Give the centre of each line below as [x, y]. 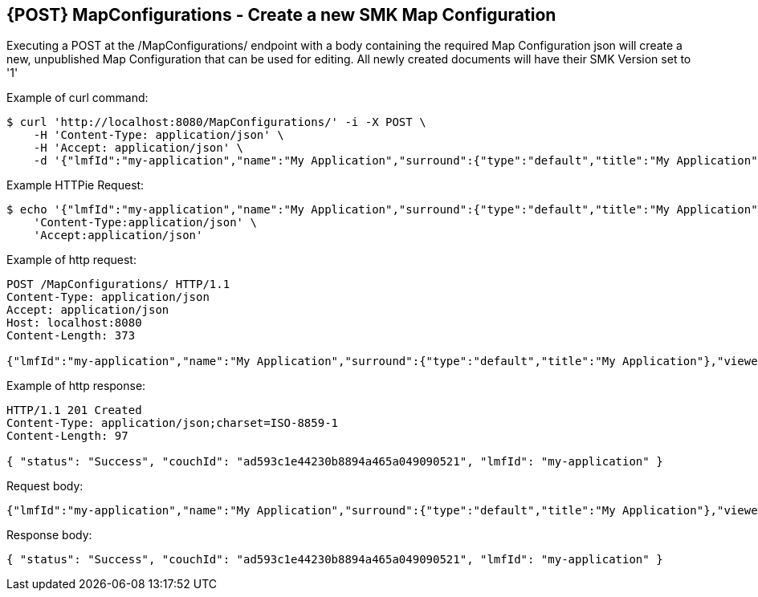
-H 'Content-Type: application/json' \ [159, 135]
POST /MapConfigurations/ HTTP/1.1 [118, 284]
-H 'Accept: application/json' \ [139, 148]
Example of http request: [71, 260]
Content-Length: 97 [67, 436]
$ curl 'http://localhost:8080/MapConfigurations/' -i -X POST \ [216, 122]
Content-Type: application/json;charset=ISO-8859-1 [173, 423]
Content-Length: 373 [71, 336]
